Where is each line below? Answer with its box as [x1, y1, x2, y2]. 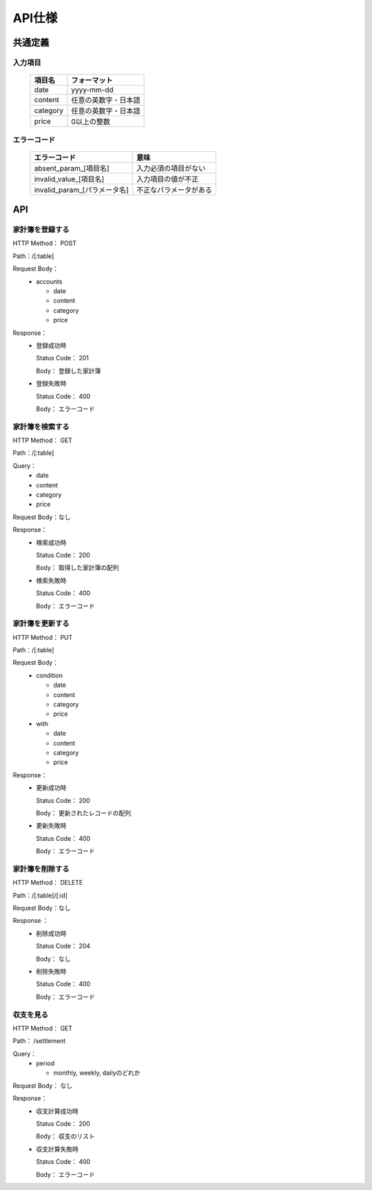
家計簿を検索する [12, 422, 70, 431]
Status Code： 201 [36, 354, 90, 362]
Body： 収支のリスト [36, 1132, 96, 1140]
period [36, 1060, 55, 1068]
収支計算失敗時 [36, 1144, 79, 1153]
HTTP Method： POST [12, 239, 77, 248]
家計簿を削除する [12, 864, 70, 873]
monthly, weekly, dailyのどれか [53, 1069, 141, 1077]
